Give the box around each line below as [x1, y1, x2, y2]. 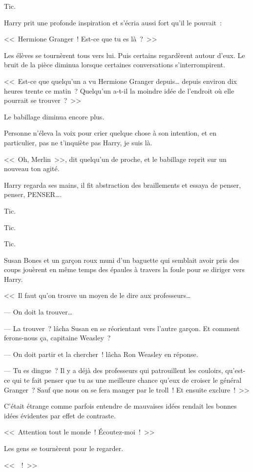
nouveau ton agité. [4, 163, 60, 174]
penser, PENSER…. [4, 189, 62, 199]
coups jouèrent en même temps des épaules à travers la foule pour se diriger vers [4, 264, 245, 275]
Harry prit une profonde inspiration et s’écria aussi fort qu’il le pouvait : [4, 17, 222, 27]
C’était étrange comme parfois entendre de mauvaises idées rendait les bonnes [4, 401, 237, 411]
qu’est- [225, 365, 246, 375]
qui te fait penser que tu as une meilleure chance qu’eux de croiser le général [12, 375, 242, 385]
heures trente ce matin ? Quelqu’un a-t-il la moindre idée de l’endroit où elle [4, 85, 234, 96]
